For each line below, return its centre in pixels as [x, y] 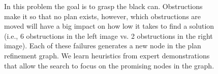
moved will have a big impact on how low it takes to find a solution [109, 26]
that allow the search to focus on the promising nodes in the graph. [109, 65]
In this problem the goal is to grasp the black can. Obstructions [103, 6]
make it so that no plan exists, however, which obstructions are [103, 16]
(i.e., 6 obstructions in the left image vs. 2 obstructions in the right [108, 35]
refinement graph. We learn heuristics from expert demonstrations [107, 55]
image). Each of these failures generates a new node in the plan [103, 46]
